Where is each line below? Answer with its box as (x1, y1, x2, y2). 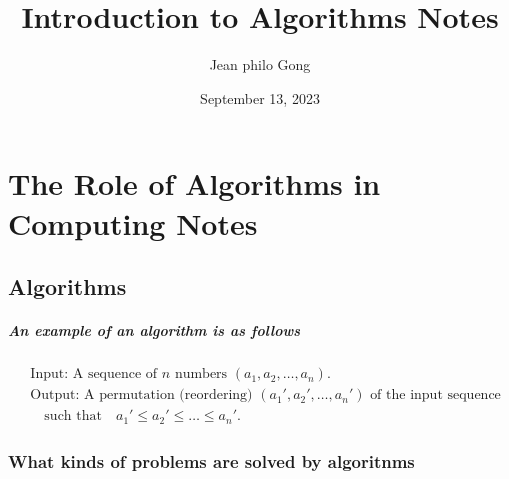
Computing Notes (8, 202, 258, 243)
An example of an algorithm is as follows (8, 320, 301, 341)
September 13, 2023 (200, 87, 320, 108)
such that (44, 409, 102, 424)
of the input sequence (370, 388, 501, 403)
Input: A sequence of (30, 367, 158, 382)
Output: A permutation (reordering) (30, 388, 253, 403)
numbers (174, 367, 228, 382)
